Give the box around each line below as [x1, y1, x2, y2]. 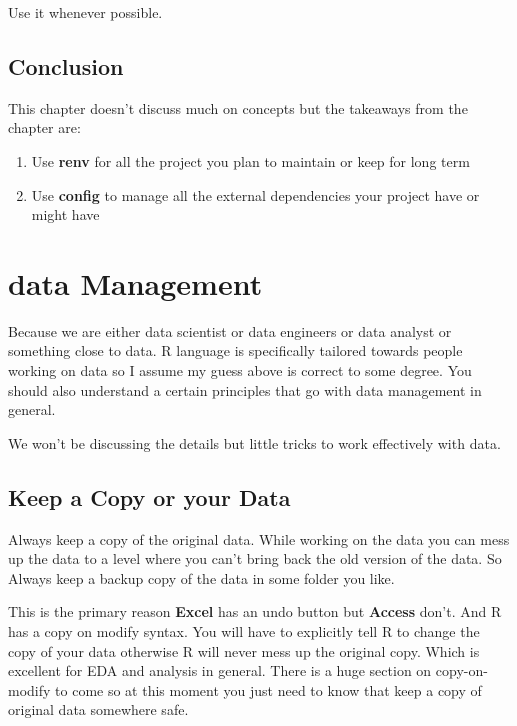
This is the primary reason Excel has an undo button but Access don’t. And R [8, 601, 502, 622]
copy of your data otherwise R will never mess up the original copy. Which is [8, 640, 480, 661]
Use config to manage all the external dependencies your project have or [31, 184, 480, 205]
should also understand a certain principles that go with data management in [8, 379, 482, 400]
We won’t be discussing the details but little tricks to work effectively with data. [8, 432, 501, 453]
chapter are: [8, 117, 81, 138]
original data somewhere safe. [8, 699, 189, 720]
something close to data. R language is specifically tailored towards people [8, 340, 463, 361]
